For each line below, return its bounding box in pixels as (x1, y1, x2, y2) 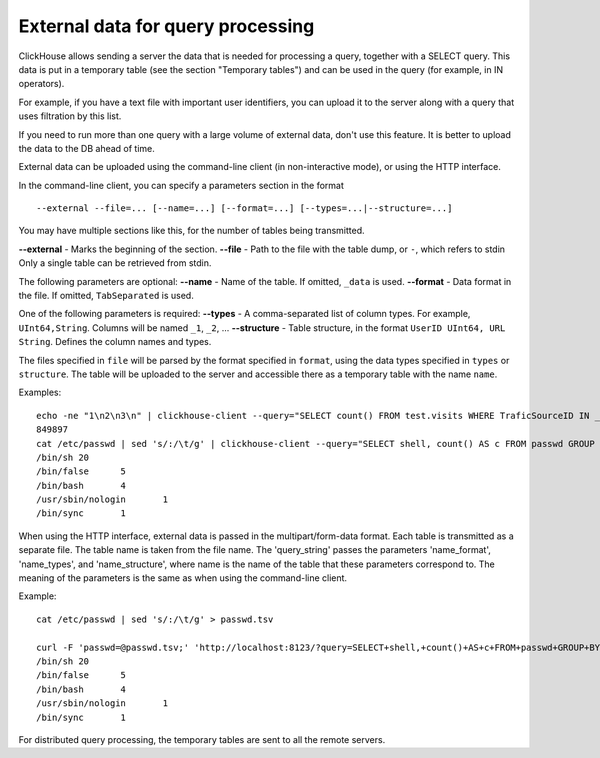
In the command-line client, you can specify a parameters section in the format (18, 179, 344, 191)
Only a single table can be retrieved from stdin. (18, 257, 212, 269)
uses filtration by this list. (18, 110, 122, 122)
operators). (18, 78, 65, 90)
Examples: (18, 386, 62, 399)
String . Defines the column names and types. (18, 336, 212, 348)
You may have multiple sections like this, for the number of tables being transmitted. (18, 225, 365, 237)
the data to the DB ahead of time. (18, 142, 155, 154)
